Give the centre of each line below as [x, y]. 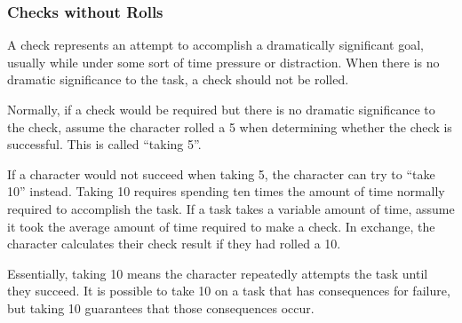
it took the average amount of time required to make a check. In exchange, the [221, 226]
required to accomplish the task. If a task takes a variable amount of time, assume [231, 208]
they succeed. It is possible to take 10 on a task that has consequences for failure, [229, 291]
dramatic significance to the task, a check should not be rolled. [178, 79]
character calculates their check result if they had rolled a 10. [174, 244]
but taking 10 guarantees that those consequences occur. [161, 307]
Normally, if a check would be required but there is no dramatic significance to [221, 109]
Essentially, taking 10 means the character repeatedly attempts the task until [218, 273]
